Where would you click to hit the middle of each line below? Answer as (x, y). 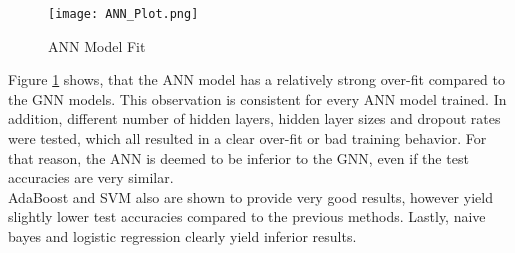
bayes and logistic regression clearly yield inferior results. (182, 236)
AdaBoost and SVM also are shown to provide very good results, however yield (250, 196)
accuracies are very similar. (91, 177)
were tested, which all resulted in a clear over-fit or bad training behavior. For (247, 138)
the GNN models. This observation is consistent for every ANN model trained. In (257, 98)
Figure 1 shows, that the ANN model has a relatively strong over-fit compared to (256, 79)
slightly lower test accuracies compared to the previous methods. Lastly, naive (247, 216)
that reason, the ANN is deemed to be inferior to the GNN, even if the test (238, 157)
